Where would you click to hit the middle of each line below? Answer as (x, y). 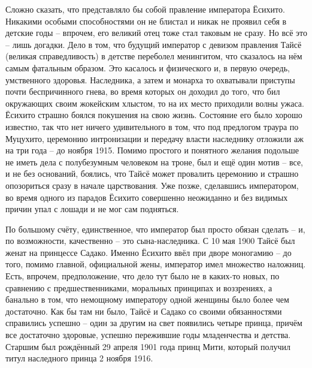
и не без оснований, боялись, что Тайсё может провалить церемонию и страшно (152, 174)
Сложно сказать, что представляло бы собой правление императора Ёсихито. (145, 9)
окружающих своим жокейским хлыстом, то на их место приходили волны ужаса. (155, 103)
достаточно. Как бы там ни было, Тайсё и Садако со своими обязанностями (144, 311)
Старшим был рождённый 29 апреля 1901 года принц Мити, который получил (148, 346)
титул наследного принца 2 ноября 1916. (79, 358)
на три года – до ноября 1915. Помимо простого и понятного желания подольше (152, 150)
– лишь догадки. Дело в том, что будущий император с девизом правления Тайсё (154, 44)
